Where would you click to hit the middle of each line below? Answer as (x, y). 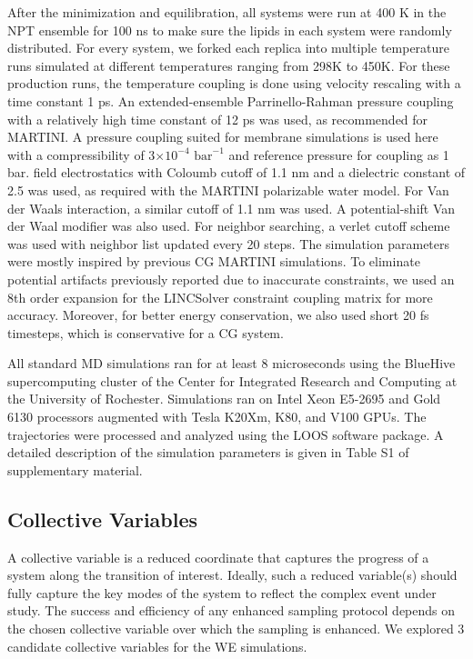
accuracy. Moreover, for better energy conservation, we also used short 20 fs (218, 315)
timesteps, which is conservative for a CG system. (146, 332)
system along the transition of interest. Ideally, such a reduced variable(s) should (232, 575)
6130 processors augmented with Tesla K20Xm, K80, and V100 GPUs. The (217, 417)
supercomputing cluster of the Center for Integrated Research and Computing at (232, 380)
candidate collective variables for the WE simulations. (157, 646)
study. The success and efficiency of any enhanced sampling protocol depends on (231, 610)
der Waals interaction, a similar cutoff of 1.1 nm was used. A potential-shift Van (231, 208)
